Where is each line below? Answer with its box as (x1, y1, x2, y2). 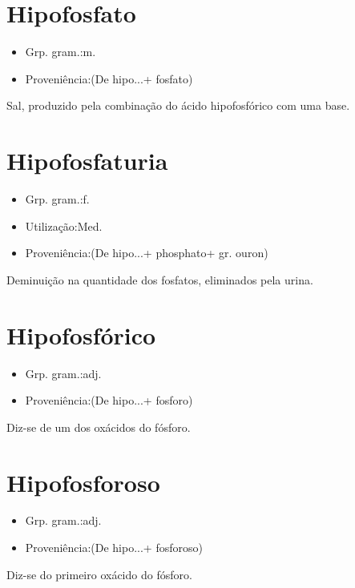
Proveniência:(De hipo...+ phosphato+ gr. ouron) (25, 244, 268, 261)
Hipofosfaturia (6, 144, 168, 177)
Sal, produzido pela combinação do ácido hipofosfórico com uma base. (6, 97, 350, 114)
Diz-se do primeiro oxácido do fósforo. (6, 566, 192, 582)
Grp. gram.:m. (25, 43, 96, 60)
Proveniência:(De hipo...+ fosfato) (25, 70, 193, 87)
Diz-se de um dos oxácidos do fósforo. (6, 418, 191, 435)
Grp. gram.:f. (25, 191, 90, 207)
